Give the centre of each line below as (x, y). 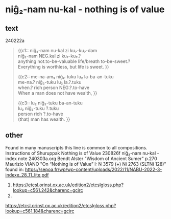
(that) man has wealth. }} (44, 119)
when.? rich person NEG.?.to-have (54, 87)
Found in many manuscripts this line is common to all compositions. (76, 147)
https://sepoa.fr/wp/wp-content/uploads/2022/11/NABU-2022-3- (93, 169)
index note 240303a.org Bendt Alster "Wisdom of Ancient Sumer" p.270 (81, 158)
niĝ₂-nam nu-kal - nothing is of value (85, 9)
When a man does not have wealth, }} (57, 93)
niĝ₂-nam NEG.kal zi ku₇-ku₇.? (49, 56)
